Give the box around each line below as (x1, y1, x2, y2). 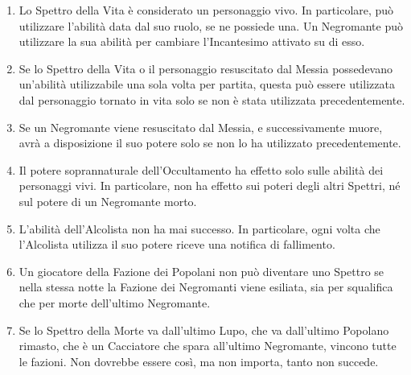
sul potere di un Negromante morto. (18, 192, 197, 209)
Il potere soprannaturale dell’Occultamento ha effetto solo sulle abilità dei (18, 161, 384, 178)
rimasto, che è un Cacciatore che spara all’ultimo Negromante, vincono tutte (18, 337, 397, 354)
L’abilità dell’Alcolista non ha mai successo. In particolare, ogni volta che (18, 220, 380, 237)
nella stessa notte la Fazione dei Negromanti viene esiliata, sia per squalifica (18, 278, 393, 295)
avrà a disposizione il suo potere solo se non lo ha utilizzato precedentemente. (18, 134, 401, 151)
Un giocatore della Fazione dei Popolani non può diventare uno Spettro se (18, 262, 384, 279)
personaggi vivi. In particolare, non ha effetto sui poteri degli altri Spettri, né (18, 177, 401, 194)
